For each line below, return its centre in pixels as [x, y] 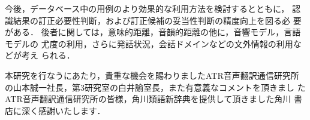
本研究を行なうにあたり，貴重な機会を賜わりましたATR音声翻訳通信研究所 [152, 75]
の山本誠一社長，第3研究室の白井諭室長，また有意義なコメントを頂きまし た [155, 87]
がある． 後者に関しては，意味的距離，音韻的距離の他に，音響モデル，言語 [153, 32]
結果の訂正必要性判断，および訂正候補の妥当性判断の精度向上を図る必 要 [157, 20]
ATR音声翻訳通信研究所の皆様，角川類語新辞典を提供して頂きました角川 [148, 99]
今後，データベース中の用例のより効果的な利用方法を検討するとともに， [147, 8]
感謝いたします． [72, 110]
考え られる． [48, 55]
